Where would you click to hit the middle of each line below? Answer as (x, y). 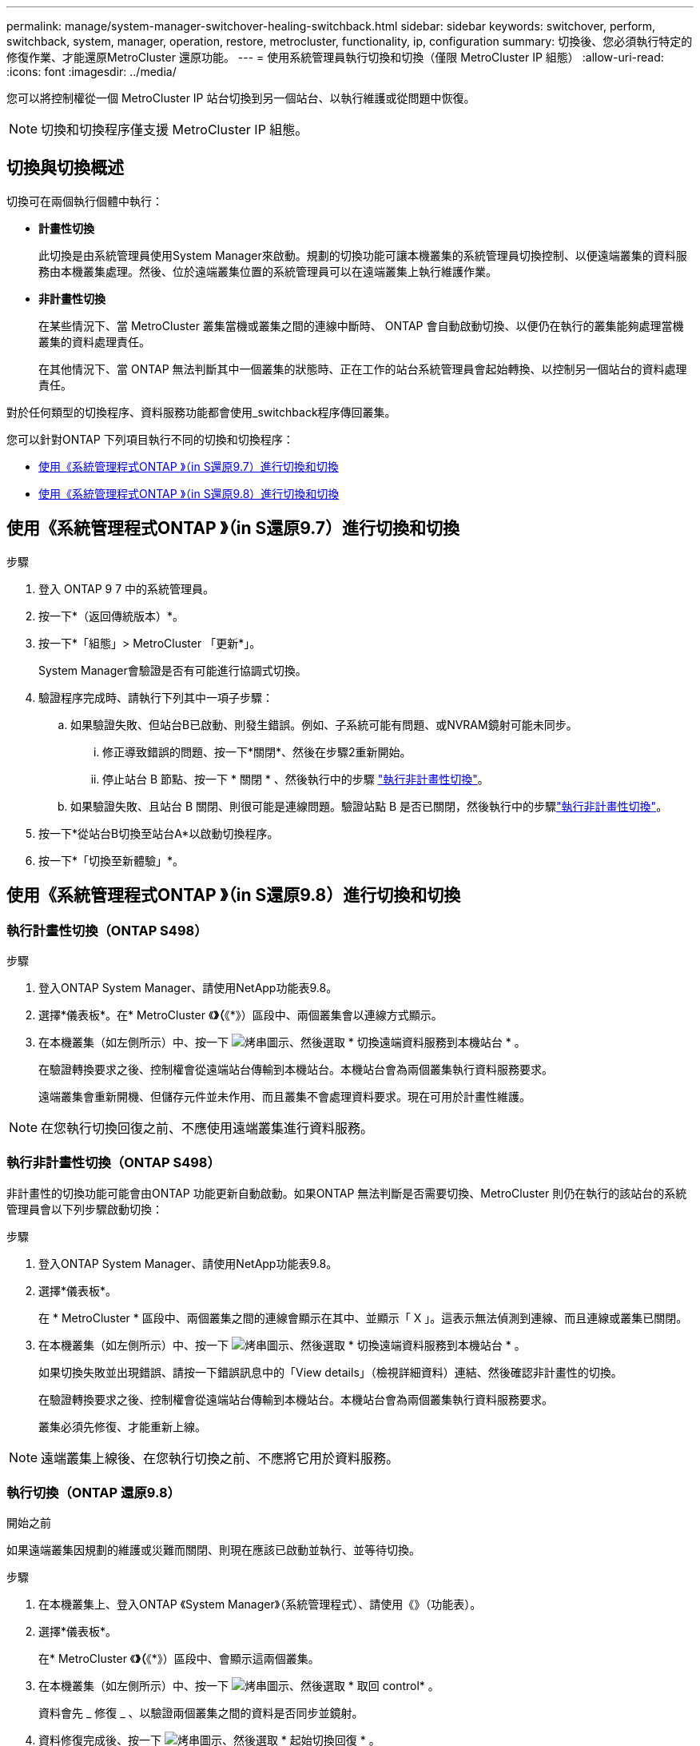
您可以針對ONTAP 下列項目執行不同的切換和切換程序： (150, 439)
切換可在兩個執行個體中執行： (85, 201)
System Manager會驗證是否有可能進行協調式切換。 (173, 670)
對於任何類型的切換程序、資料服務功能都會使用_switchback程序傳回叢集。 (201, 412)
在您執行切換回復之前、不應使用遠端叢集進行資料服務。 (207, 1128)
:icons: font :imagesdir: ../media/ (91, 72)
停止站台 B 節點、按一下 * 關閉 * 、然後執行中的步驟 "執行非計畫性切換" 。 (296, 779)
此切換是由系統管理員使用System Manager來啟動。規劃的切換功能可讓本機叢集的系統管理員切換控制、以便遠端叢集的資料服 (363, 255)
